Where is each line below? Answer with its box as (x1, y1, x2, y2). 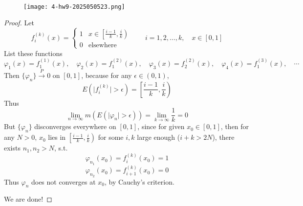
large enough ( (137, 132, 180, 142)
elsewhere (88, 41, 117, 49)
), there (212, 132, 235, 142)
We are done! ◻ (4, 194, 52, 204)
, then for (220, 121, 249, 131)
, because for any (81, 70, 132, 80)
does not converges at (31, 176, 96, 187)
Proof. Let (4, 17, 34, 27)
